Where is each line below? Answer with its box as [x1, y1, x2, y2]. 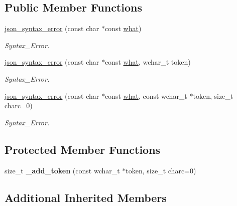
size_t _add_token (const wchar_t [5, 165, 120, 175]
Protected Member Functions [5, 141, 161, 157]
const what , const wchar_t [104, 90, 187, 101]
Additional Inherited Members [5, 189, 167, 205]
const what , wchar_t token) [104, 57, 191, 67]
